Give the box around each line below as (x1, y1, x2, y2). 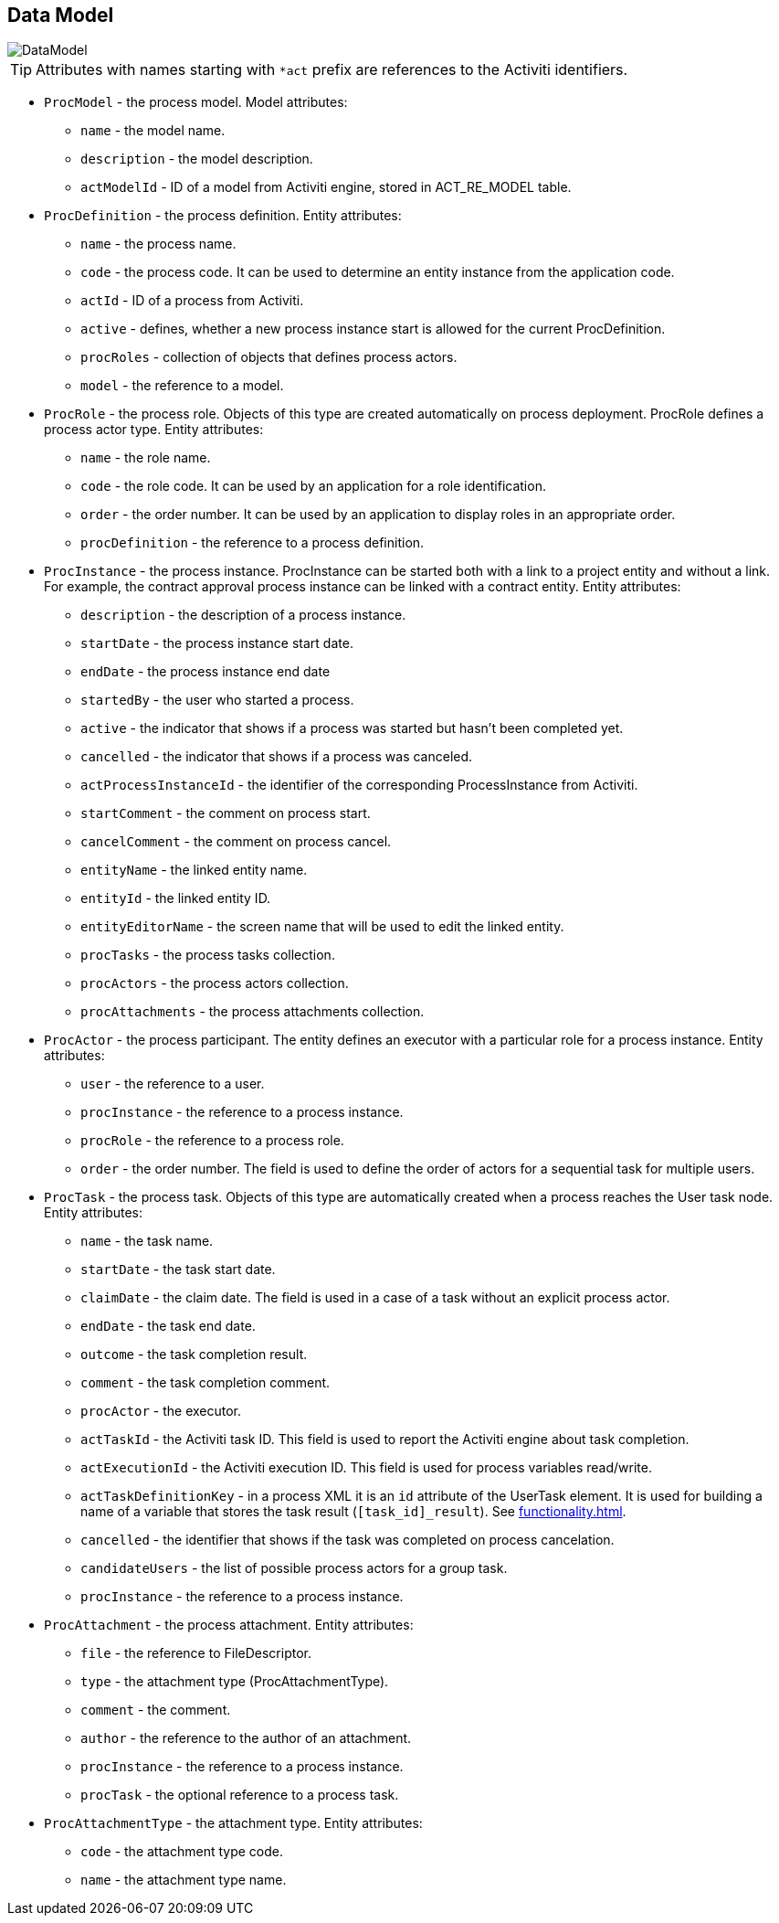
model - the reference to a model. (80, 377, 284, 394)
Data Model (7, 4, 114, 27)
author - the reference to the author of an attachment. (80, 1730, 412, 1747)
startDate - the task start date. (80, 1261, 276, 1278)
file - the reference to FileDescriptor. (80, 1645, 311, 1662)
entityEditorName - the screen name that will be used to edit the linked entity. (80, 919, 564, 935)
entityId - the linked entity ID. (80, 890, 271, 907)
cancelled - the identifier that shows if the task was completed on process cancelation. (80, 1532, 615, 1548)
